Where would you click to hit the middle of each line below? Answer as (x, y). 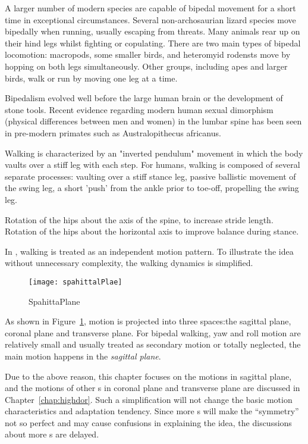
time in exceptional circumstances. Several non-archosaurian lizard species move (150, 19)
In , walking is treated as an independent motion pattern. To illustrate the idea (149, 251)
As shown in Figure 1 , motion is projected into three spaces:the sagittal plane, (148, 321)
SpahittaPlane (54, 301)
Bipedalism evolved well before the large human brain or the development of (144, 98)
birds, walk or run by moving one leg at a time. (91, 78)
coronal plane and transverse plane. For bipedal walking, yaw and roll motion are (153, 332)
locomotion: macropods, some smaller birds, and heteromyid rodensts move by (148, 54)
